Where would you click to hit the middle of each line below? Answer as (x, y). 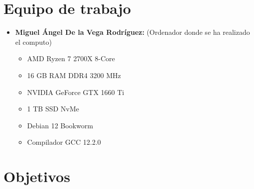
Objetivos (37, 176)
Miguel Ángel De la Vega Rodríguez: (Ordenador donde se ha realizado (132, 32)
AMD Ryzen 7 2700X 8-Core (71, 58)
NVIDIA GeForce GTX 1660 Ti (76, 92)
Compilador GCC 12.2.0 (64, 142)
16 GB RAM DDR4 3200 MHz (74, 75)
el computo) (33, 42)
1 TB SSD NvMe (53, 109)
